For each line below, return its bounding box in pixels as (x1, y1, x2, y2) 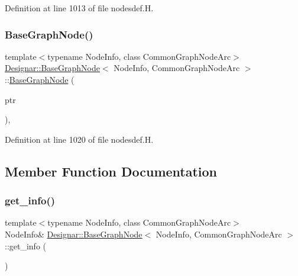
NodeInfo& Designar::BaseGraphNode (5, 227, 142, 240)
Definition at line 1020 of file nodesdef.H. (5, 133, 154, 145)
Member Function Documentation (5, 162, 218, 180)
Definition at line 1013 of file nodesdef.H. (5, 2, 154, 14)
